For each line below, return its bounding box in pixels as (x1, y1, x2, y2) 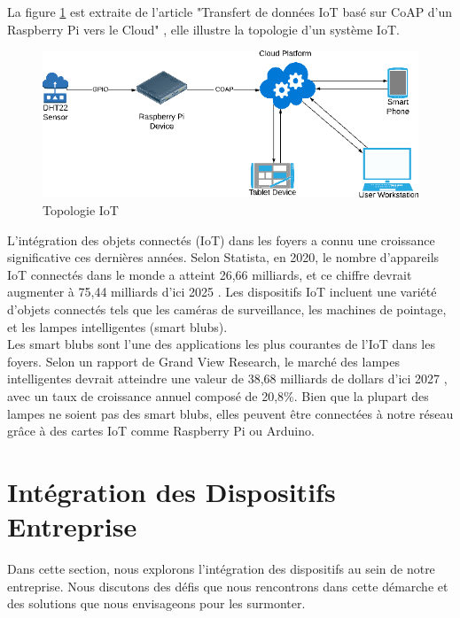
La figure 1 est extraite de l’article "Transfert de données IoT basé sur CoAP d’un (7, 3, 453, 20)
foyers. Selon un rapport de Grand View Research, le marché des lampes (7, 351, 400, 370)
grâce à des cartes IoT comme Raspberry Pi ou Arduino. (7, 421, 315, 440)
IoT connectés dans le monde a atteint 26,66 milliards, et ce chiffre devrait (7, 265, 412, 283)
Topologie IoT (43, 201, 119, 220)
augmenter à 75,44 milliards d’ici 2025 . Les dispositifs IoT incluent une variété (7, 282, 437, 301)
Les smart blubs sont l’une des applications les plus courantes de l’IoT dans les (7, 335, 435, 353)
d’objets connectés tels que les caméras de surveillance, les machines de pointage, (7, 300, 447, 319)
